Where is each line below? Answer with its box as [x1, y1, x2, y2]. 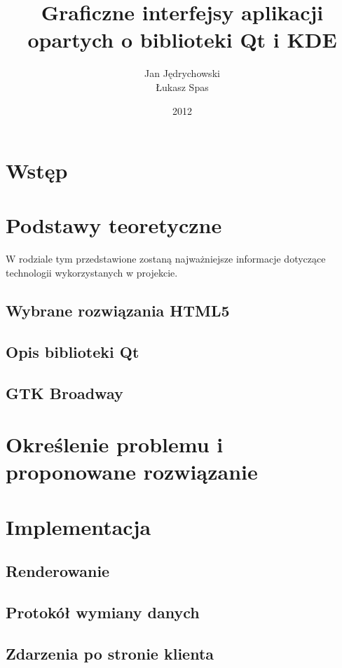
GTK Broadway [6, 382, 123, 403]
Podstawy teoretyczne [6, 211, 222, 239]
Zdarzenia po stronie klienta [6, 642, 214, 664]
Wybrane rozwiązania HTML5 [6, 299, 230, 321]
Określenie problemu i [6, 430, 224, 459]
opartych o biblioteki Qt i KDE [27, 25, 337, 54]
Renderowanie [6, 560, 110, 582]
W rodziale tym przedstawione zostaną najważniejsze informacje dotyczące [6, 251, 326, 266]
